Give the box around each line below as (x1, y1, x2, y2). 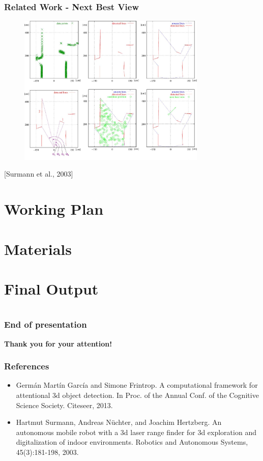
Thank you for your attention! (4, 338, 112, 349)
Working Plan (4, 198, 104, 219)
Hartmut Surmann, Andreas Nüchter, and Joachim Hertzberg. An (16, 417, 222, 427)
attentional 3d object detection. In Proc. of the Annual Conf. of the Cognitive (16, 390, 259, 400)
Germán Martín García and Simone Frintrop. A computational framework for (16, 380, 258, 390)
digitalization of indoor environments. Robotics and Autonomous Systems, (16, 437, 248, 447)
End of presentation (4, 318, 87, 331)
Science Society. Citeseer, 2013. (16, 399, 113, 410)
